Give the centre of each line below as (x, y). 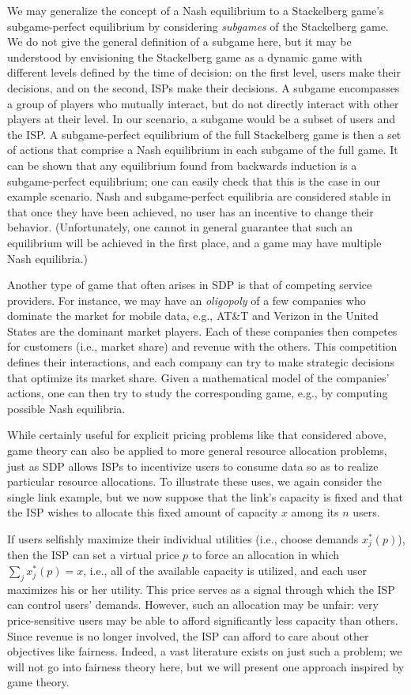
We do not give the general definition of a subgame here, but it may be (179, 41)
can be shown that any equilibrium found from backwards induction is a (182, 165)
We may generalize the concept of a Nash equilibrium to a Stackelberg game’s (196, 10)
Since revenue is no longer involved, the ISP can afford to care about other (188, 635)
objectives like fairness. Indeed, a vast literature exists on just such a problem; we (205, 651)
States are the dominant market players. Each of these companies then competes (202, 331)
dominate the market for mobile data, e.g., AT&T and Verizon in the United (193, 316)
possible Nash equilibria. (66, 408)
